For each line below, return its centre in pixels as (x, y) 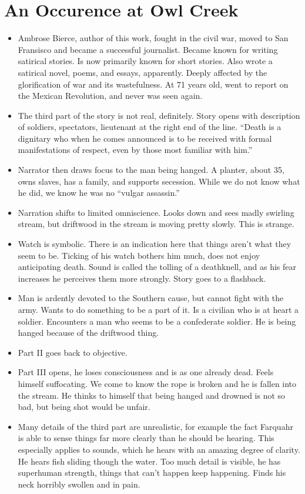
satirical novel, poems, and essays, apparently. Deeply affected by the (143, 72)
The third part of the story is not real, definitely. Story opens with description (159, 115)
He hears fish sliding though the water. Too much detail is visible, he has (149, 461)
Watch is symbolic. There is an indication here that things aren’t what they (155, 244)
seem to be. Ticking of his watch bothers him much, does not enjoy (139, 255)
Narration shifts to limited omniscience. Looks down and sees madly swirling (156, 212)
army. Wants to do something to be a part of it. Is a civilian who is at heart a (158, 309)
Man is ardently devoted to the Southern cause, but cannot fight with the (151, 298)
